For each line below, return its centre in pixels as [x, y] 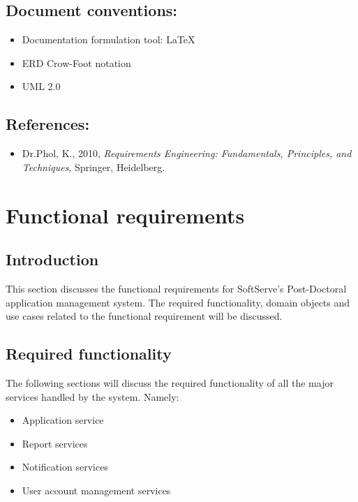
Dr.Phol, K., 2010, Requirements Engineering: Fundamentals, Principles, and [187, 153]
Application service [63, 420]
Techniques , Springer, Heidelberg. [94, 167]
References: [48, 124]
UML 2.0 [41, 86]
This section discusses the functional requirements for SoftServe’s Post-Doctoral [176, 288]
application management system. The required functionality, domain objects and [178, 302]
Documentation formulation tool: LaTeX [109, 39]
